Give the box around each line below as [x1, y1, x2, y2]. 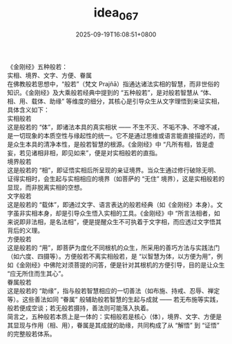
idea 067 [93, 5, 139, 23]
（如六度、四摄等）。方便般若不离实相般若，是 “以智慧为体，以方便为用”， [7, 252, 217, 260]
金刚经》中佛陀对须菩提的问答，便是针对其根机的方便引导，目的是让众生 [19, 261, 225, 269]
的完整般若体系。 [7, 330, 56, 338]
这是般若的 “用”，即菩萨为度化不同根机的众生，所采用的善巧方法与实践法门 [7, 243, 220, 252]
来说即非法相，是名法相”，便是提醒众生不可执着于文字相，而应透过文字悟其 [7, 217, 222, 225]
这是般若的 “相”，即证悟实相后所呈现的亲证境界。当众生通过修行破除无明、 [7, 165, 220, 174]
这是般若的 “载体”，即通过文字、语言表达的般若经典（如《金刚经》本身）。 [7, 200, 217, 208]
